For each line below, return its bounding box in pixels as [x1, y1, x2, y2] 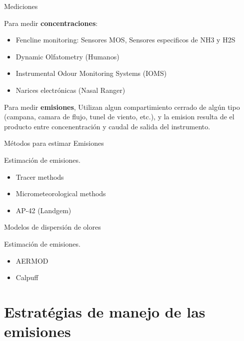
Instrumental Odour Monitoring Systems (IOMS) [15, 68, 167, 78]
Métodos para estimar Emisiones [4, 138, 104, 148]
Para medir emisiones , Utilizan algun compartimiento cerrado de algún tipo [4, 101, 240, 112]
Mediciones [4, 1, 38, 11]
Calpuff [15, 272, 38, 283]
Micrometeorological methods [15, 188, 106, 199]
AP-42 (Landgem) [15, 205, 71, 215]
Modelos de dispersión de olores [4, 222, 101, 232]
